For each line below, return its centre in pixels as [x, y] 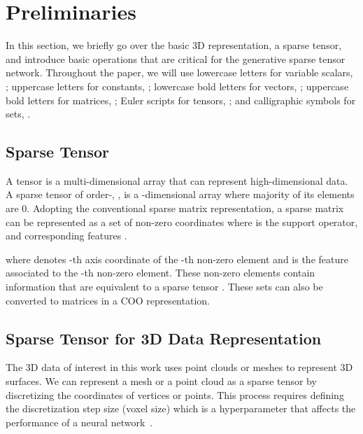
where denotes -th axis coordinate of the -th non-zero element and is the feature [177, 259]
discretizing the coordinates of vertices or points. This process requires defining [175, 394]
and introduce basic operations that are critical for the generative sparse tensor [176, 58]
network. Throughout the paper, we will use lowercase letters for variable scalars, [179, 72]
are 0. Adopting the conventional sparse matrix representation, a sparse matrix [175, 208]
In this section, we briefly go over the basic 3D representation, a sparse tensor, [174, 45]
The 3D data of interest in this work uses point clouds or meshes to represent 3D [179, 367]
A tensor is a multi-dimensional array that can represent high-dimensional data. [177, 180]
